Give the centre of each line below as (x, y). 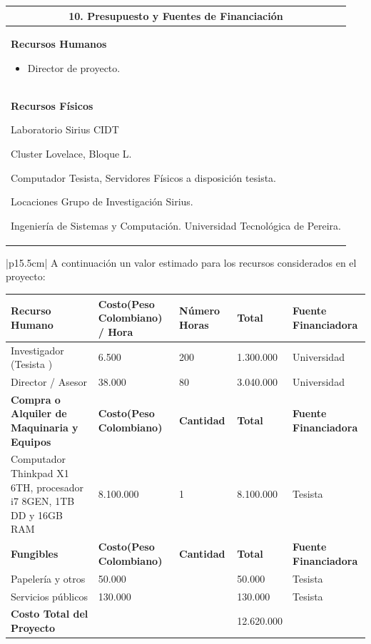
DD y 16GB (37, 515)
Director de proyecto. (74, 67)
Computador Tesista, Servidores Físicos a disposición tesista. (143, 177)
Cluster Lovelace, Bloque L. (71, 153)
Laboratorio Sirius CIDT (65, 129)
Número (200, 311)
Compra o (36, 399)
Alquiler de (39, 413)
